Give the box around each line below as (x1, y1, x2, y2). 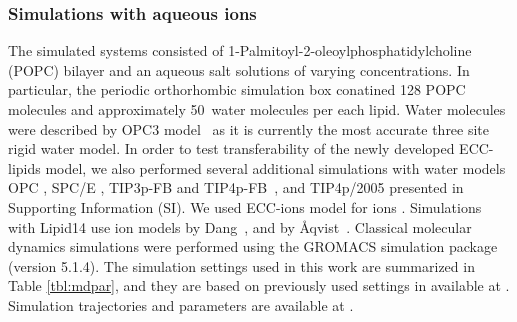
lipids (8, 157, 41, 178)
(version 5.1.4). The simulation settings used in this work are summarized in (8, 255, 475, 276)
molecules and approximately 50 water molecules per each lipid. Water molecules (8, 99, 506, 119)
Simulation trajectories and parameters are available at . (8, 294, 354, 315)
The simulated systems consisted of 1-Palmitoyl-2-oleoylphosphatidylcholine (8, 40, 472, 61)
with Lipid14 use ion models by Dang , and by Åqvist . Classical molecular (8, 216, 472, 237)
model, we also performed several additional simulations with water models (45, 157, 506, 178)
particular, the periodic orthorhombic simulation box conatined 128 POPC (8, 79, 466, 100)
